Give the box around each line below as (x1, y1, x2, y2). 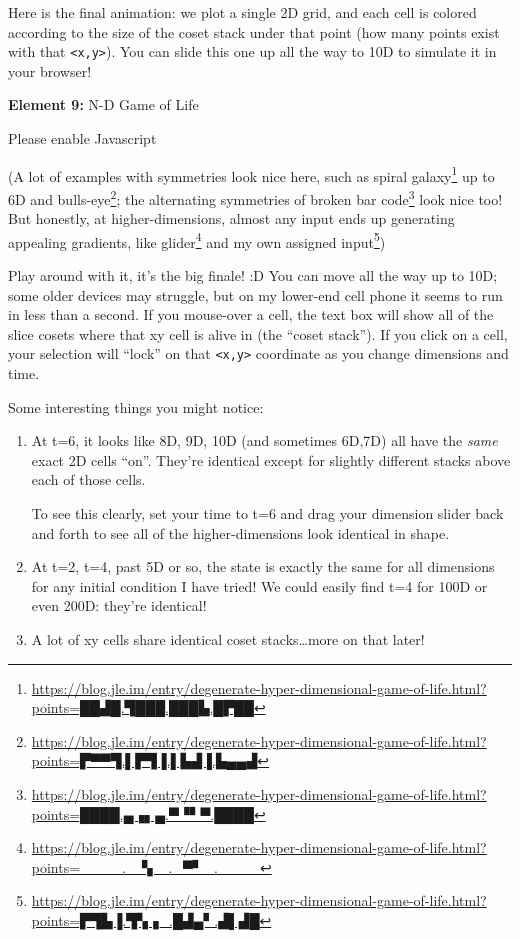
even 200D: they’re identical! (31, 595, 207, 616)
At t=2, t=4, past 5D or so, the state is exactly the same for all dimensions (31, 556, 495, 577)
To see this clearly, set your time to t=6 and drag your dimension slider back (31, 502, 504, 523)
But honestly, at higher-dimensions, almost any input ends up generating (8, 208, 455, 229)
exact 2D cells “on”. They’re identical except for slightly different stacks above (31, 449, 511, 470)
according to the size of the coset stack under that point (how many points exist (8, 21, 500, 42)
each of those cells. (31, 469, 146, 490)
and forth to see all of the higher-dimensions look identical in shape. (31, 522, 450, 543)
